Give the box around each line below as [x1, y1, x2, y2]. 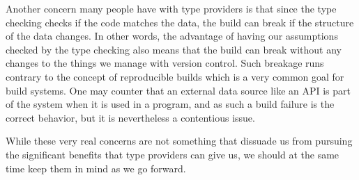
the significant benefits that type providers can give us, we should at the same [6, 147, 339, 161]
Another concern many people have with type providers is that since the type [6, 1, 337, 15]
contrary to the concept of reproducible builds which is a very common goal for [6, 69, 344, 83]
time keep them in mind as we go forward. [6, 161, 186, 175]
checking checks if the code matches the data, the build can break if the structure [6, 15, 354, 29]
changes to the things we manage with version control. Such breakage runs [6, 56, 324, 70]
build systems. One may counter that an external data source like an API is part [6, 83, 351, 97]
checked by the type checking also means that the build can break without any [6, 42, 342, 56]
